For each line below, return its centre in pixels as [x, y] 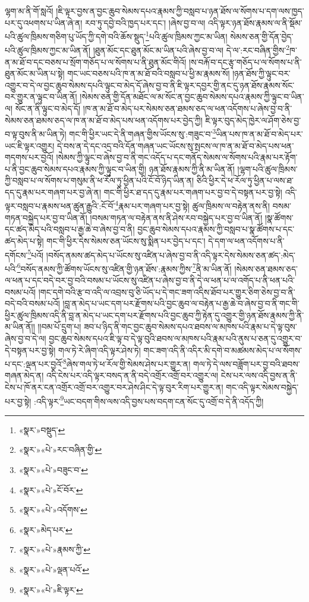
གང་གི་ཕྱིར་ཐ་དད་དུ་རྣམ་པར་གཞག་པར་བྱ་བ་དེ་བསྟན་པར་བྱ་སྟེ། [193, 192]
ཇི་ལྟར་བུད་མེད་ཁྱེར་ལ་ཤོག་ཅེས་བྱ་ [253, 120]
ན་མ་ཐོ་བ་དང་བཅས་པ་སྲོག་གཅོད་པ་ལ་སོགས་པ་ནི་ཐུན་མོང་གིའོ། [96, 62]
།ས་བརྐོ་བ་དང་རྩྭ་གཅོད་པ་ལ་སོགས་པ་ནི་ [245, 62]
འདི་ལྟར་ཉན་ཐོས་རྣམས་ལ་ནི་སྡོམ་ [255, 22]
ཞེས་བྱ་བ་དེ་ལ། [26, 338]
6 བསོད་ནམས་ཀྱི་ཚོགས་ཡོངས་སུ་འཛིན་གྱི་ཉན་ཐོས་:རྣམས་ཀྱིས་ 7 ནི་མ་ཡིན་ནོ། [124, 267]
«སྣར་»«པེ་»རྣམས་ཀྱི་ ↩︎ [55, 549]
